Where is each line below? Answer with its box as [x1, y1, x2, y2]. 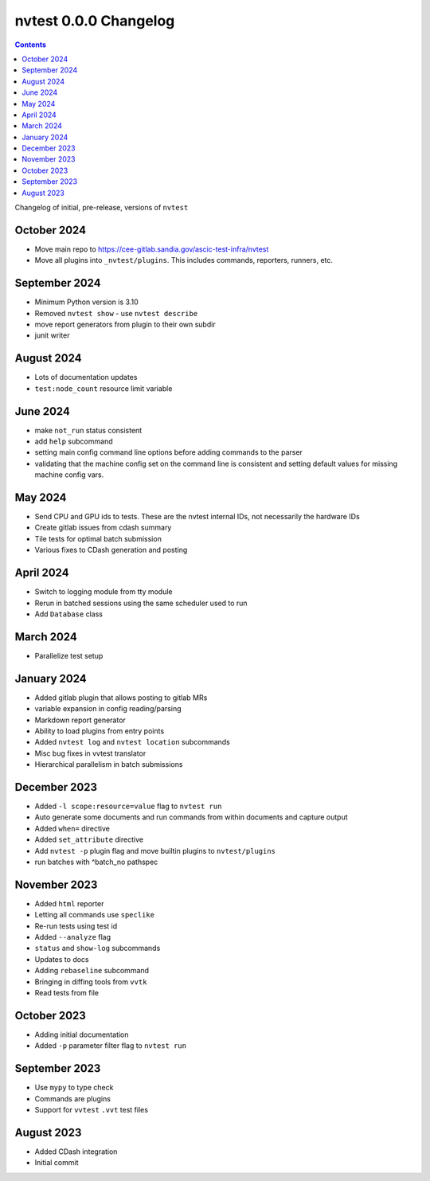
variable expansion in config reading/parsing [34, 704, 182, 714]
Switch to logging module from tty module [34, 587, 173, 596]
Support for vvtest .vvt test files [34, 1105, 149, 1114]
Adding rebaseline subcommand [34, 966, 150, 976]
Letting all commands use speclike [34, 910, 155, 920]
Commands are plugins [34, 1093, 111, 1103]
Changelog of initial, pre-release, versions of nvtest [14, 203, 189, 213]
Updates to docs [34, 954, 89, 964]
